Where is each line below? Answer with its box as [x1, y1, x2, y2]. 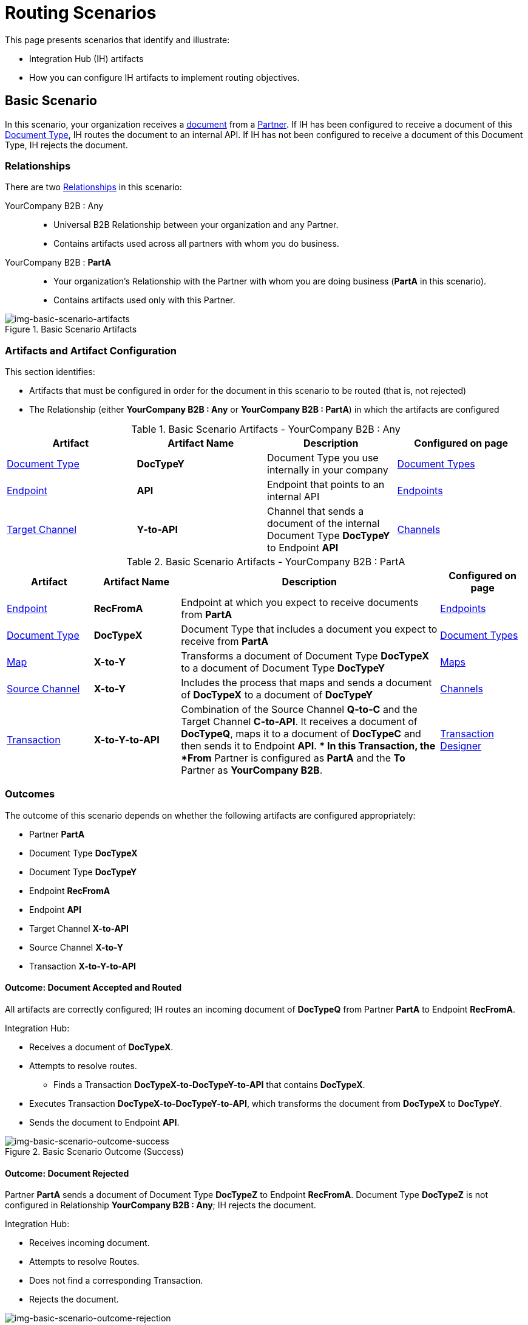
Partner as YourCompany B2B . [181, 764, 323, 777]
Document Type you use [267, 452, 379, 464]
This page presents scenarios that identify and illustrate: [5, 34, 230, 45]
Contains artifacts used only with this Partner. [53, 295, 235, 306]
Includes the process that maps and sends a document [181, 676, 432, 689]
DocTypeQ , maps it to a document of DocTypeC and [181, 728, 421, 740]
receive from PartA [181, 635, 269, 648]
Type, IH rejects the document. [5, 139, 128, 150]
